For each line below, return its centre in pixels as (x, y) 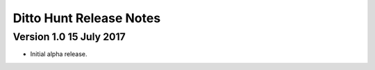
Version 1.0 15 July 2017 (69, 37)
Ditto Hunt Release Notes (87, 18)
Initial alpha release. (59, 54)
